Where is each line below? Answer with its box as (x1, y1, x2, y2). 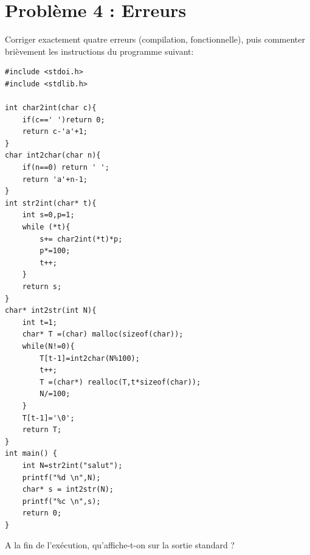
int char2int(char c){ (5, 103, 97, 113)
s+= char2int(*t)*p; (40, 234, 123, 243)
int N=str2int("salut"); (22, 461, 123, 470)
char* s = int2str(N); (22, 485, 114, 494)
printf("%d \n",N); (22, 473, 101, 482)
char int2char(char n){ (5, 151, 101, 160)
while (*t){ (22, 223, 71, 232)
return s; (22, 282, 62, 291)
